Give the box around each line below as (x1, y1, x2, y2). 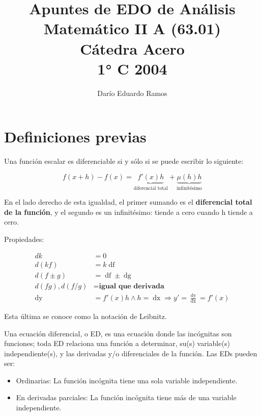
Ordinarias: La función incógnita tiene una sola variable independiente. (16, 375, 238, 385)
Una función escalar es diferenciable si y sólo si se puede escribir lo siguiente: (4, 156, 244, 166)
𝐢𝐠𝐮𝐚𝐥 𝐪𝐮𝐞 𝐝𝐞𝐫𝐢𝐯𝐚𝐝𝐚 (99, 282, 164, 290)
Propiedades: (4, 234, 44, 244)
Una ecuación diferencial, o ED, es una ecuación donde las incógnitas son (4, 328, 232, 338)
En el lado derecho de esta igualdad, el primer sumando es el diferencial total (4, 197, 252, 207)
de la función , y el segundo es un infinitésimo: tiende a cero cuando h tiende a (4, 206, 253, 217)
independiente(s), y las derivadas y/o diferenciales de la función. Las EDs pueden (4, 348, 257, 358)
